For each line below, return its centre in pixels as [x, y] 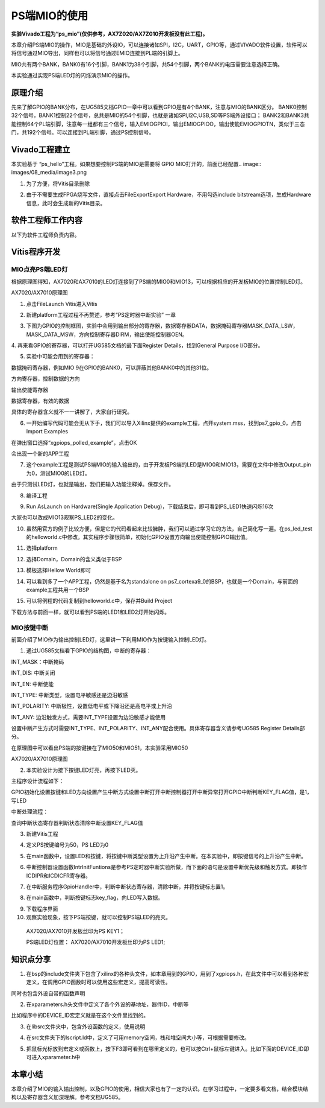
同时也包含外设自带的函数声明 [48, 993]
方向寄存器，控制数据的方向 [45, 379]
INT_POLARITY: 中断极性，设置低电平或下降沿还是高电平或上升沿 [92, 706]
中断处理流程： [29, 812]
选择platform [42, 548]
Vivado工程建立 [41, 150]
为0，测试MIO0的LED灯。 [58, 473]
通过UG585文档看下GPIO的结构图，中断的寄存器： [89, 651]
